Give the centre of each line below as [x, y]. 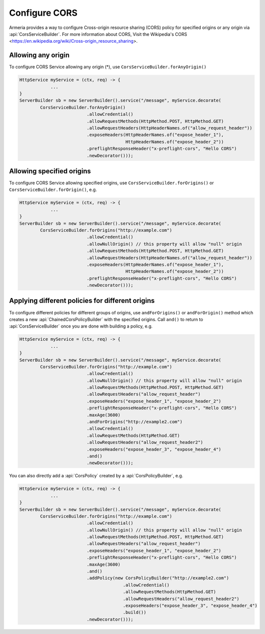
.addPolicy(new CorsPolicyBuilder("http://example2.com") [158, 578]
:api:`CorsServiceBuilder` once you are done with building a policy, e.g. [81, 326]
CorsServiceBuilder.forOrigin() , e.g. [53, 190]
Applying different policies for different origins [82, 301]
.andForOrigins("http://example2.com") [134, 422]
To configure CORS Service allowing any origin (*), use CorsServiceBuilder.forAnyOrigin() [108, 67]
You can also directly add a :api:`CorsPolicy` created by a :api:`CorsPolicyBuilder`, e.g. [96, 476]
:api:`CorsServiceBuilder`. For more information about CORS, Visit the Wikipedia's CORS [98, 34]
